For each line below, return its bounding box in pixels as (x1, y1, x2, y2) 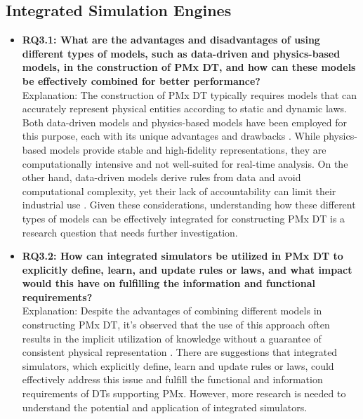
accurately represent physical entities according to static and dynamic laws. (22, 101, 347, 116)
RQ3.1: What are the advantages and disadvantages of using (22, 32, 320, 47)
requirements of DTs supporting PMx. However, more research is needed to (22, 386, 346, 401)
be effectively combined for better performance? (22, 73, 260, 88)
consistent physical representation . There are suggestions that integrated (22, 345, 338, 359)
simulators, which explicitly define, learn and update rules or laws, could (22, 358, 334, 373)
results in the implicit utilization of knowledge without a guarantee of (22, 331, 322, 345)
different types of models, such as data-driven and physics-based (22, 46, 341, 60)
